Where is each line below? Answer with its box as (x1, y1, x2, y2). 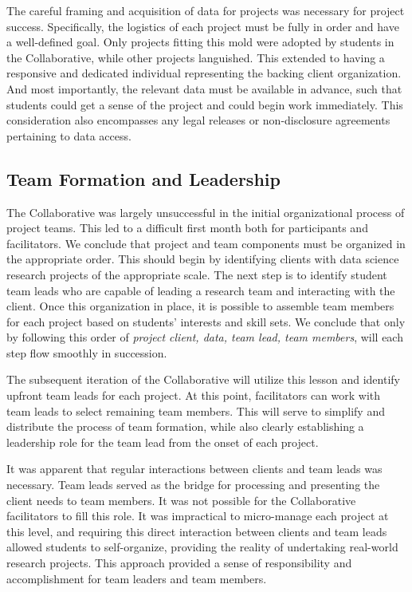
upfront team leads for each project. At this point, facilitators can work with (6, 387, 381, 404)
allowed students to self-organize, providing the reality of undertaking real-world (6, 539, 398, 555)
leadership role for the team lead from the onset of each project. (6, 433, 319, 450)
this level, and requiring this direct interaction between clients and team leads (6, 523, 387, 539)
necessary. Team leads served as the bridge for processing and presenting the (6, 476, 380, 493)
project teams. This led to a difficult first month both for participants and (6, 219, 368, 236)
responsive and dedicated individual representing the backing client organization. (6, 65, 402, 81)
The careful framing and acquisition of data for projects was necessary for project (6, 2, 405, 18)
